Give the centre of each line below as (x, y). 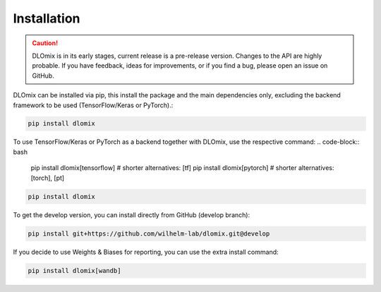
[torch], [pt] (48, 178)
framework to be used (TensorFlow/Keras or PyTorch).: (93, 105)
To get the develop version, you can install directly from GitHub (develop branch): (132, 214)
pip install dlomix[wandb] (74, 270)
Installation (47, 18)
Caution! (45, 43)
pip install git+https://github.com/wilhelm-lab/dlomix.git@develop (149, 233)
